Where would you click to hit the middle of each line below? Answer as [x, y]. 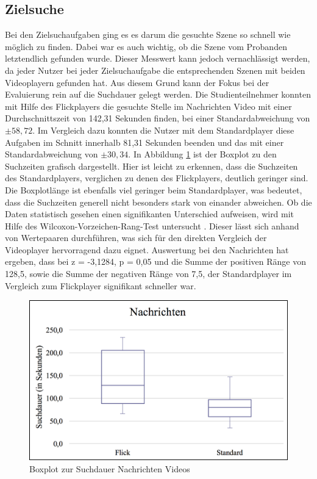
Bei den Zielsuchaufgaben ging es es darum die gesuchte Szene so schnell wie [148, 34]
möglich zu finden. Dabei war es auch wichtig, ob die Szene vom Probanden [146, 46]
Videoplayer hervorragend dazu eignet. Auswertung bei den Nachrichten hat [147, 249]
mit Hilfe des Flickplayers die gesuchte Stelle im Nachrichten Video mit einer [148, 106]
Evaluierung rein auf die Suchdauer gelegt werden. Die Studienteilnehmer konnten [158, 94]
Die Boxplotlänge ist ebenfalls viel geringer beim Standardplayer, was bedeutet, [154, 189]
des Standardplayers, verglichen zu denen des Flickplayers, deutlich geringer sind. [157, 178]
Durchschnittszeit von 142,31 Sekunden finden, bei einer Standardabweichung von [158, 118]
